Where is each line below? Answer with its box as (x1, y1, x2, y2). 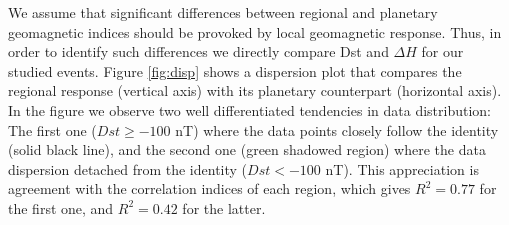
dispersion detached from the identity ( (8, 158, 248, 179)
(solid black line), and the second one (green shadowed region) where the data (8, 139, 486, 160)
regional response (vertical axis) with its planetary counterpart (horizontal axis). (8, 80, 502, 101)
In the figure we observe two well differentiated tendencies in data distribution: (8, 99, 491, 120)
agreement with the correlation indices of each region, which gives (8, 178, 411, 199)
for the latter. (182, 197, 266, 218)
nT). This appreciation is (325, 158, 479, 179)
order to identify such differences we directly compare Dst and (8, 41, 389, 62)
